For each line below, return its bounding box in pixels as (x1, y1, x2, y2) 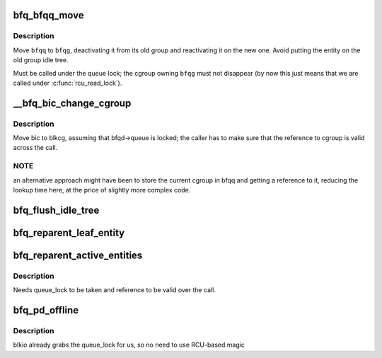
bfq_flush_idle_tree (13, 204, 100, 216)
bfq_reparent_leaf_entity (13, 226, 125, 238)
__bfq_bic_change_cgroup (13, 97, 132, 109)
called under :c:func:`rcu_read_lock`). (13, 79, 122, 87)
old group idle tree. (13, 56, 69, 64)
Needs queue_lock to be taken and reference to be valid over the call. (13, 286, 216, 294)
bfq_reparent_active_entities (13, 249, 143, 261)
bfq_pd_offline (13, 304, 79, 316)
